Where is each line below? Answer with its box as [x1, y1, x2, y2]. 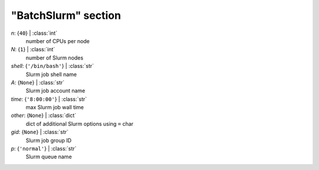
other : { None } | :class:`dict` [11, 112, 77, 119]
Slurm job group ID [25, 136, 72, 144]
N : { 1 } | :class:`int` [11, 46, 56, 53]
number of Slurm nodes [25, 54, 84, 61]
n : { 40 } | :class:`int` [11, 30, 57, 37]
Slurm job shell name [25, 71, 77, 78]
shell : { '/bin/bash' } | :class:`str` [11, 63, 95, 70]
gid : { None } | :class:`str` [11, 129, 69, 136]
